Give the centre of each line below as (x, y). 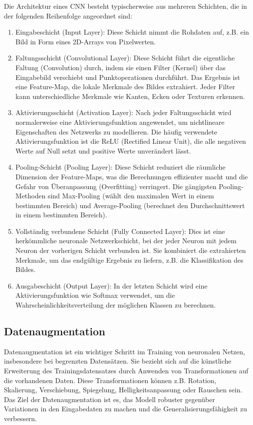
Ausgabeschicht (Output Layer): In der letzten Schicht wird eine (111, 285)
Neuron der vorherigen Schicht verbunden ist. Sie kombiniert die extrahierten (131, 250)
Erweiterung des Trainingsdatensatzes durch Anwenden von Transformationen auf (126, 371)
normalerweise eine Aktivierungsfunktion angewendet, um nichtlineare (120, 122)
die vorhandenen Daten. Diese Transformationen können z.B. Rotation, (110, 380)
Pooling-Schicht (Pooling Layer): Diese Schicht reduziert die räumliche (120, 167)
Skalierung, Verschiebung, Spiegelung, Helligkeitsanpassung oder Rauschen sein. (123, 390)
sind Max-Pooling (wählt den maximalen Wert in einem (131, 196)
